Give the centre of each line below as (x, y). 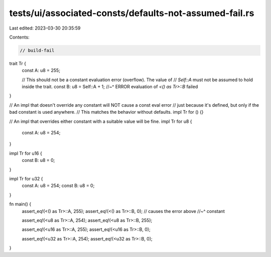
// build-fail (37, 50)
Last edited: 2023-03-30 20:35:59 (45, 28)
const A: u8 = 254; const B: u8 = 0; (58, 186)
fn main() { (20, 204)
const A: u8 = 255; (41, 71)
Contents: (19, 37)
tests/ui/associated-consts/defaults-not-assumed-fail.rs (132, 13)
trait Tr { (18, 63)
